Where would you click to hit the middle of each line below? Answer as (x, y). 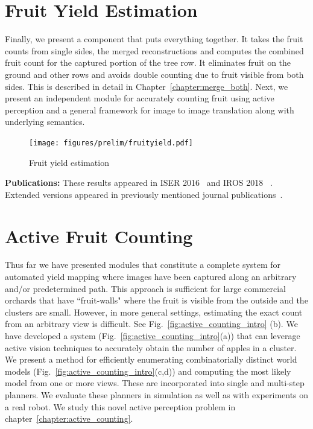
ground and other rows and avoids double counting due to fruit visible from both (154, 74)
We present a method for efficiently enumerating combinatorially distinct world (151, 359)
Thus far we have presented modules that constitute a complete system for (143, 265)
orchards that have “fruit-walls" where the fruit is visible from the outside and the (156, 300)
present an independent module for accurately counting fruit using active (140, 98)
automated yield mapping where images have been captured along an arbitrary (151, 277)
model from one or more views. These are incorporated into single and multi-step (155, 383)
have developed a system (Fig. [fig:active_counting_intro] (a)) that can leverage (153, 335)
